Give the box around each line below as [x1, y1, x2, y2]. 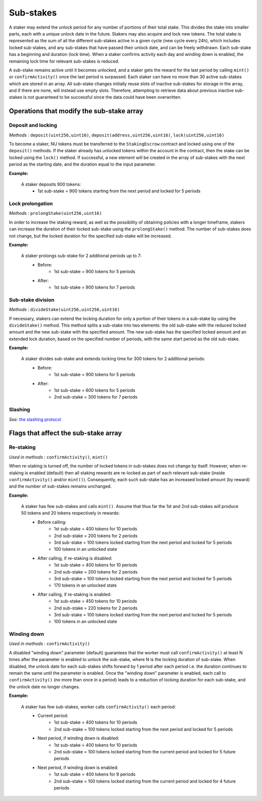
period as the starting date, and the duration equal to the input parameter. [9, 161, 156, 167]
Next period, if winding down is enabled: [37, 765, 118, 770]
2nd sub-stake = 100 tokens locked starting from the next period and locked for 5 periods [54, 726, 233, 732]
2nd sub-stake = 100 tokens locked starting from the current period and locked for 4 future [54, 778, 236, 784]
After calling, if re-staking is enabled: [37, 591, 112, 597]
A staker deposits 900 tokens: [21, 181, 81, 187]
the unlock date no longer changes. [9, 683, 80, 690]
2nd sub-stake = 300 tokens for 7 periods [54, 394, 138, 400]
